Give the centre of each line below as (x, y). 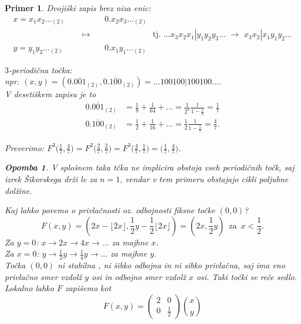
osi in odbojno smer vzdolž (139, 276)
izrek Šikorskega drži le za (51, 178)
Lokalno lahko (29, 288)
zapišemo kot (88, 288)
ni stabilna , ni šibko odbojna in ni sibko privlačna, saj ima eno (171, 265)
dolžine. (18, 190)
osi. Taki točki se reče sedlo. (247, 276)
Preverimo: (25, 147)
